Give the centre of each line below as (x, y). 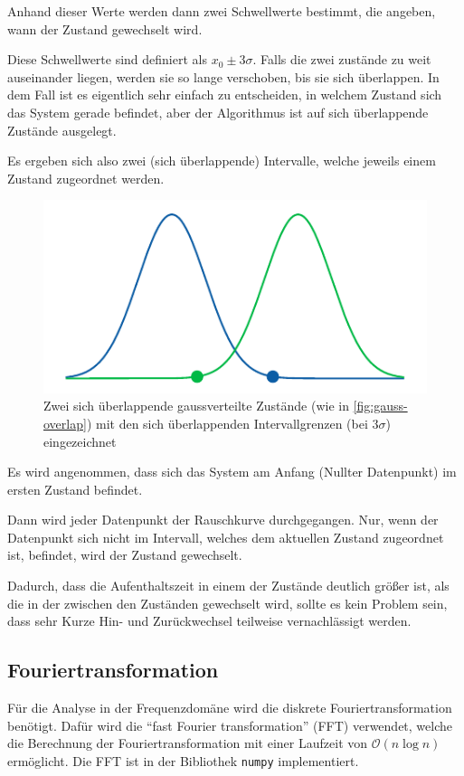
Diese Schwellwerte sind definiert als (107, 59)
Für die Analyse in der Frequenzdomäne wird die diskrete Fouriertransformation (230, 708)
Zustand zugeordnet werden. (86, 178)
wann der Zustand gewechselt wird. (105, 28)
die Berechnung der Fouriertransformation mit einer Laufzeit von (188, 743)
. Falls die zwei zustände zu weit (342, 59)
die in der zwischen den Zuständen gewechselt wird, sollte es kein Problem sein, (227, 603)
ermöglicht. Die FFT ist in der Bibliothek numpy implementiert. (183, 760)
